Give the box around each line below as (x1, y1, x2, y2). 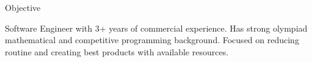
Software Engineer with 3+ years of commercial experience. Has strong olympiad (5, 21, 308, 34)
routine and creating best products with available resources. (5, 45, 229, 58)
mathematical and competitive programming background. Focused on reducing (5, 33, 299, 46)
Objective (5, 1, 41, 13)
